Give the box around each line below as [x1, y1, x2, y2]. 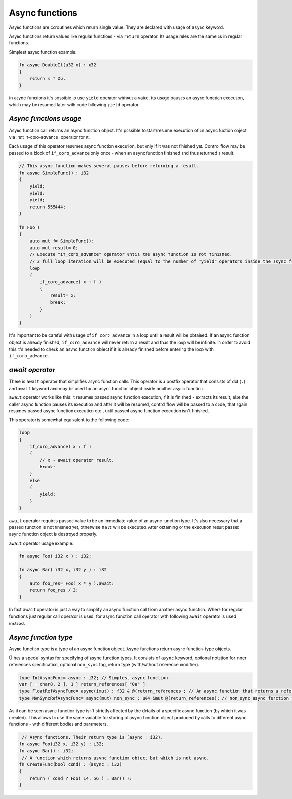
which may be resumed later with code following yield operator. [9, 102, 140, 108]
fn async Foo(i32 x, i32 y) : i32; [19, 741, 104, 747]
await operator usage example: [9, 540, 73, 546]
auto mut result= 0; [29, 245, 79, 251]
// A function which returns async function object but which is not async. [22, 755, 209, 760]
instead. [9, 620, 25, 626]
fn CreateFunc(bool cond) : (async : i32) [19, 762, 122, 767]
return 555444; [29, 204, 66, 210]
